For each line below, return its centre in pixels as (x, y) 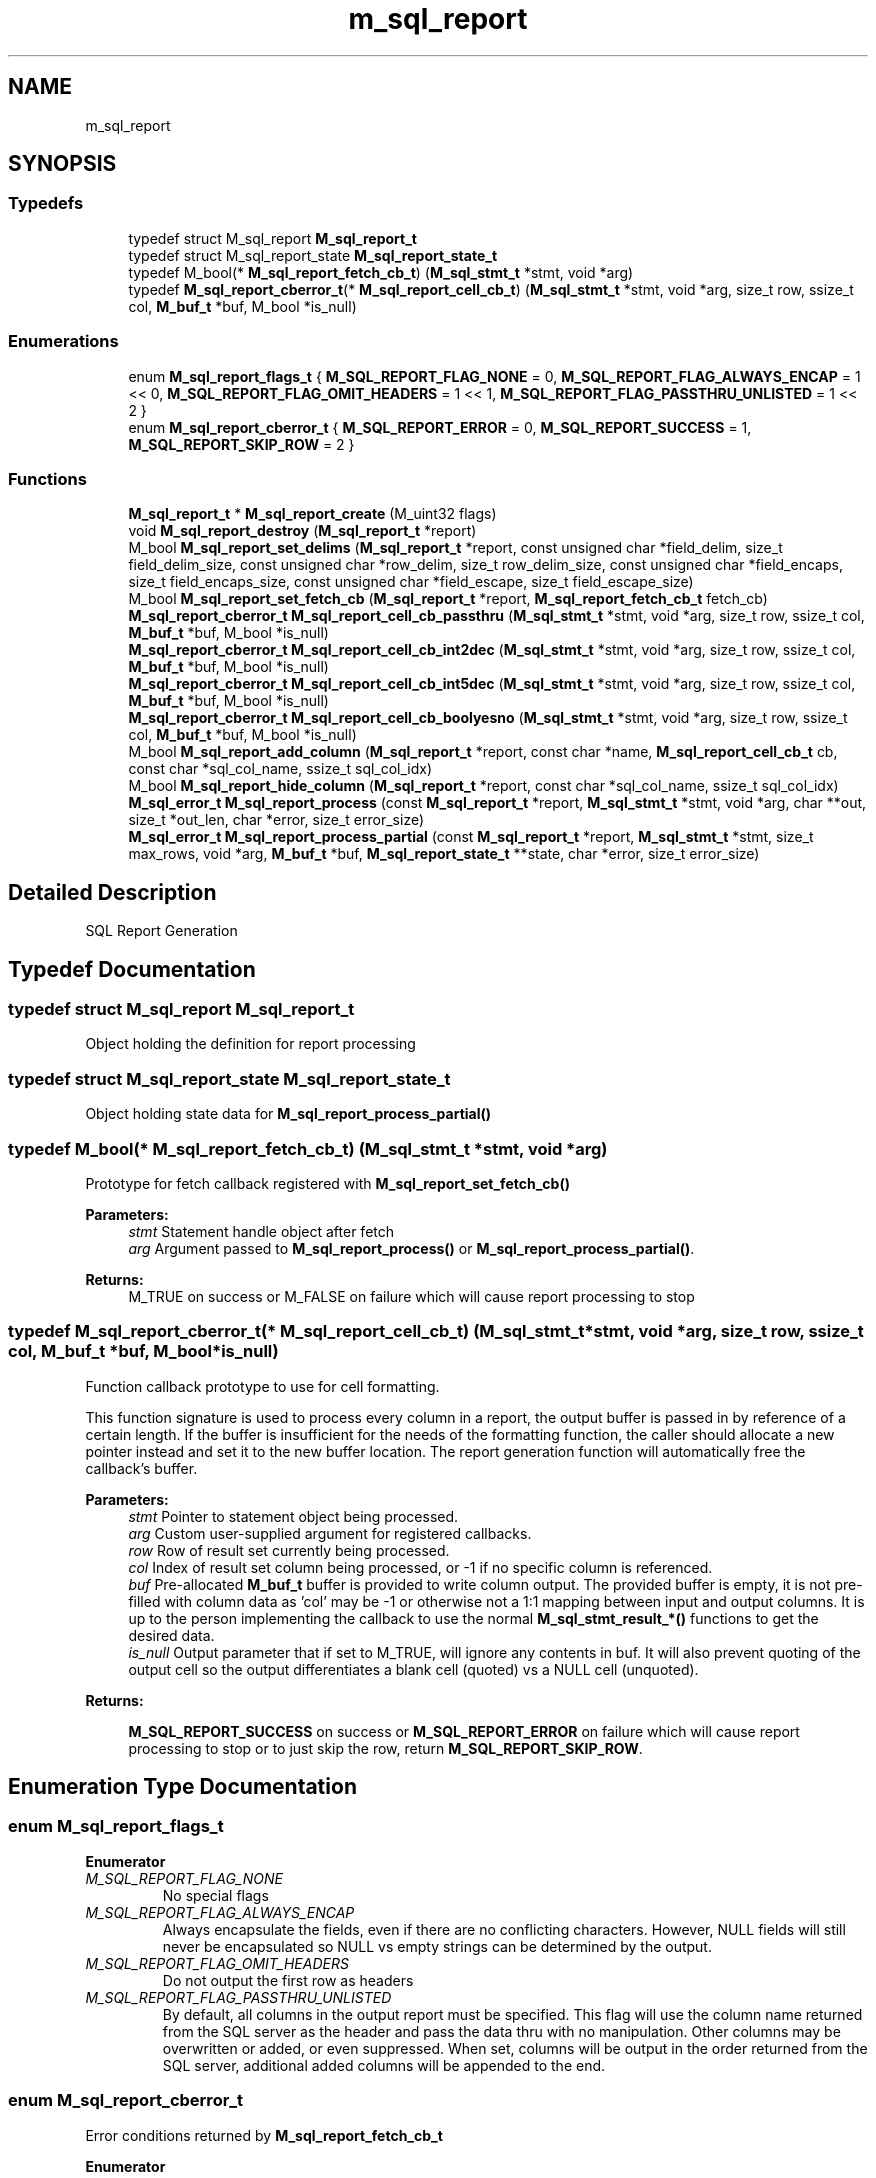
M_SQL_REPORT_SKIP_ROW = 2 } (241, 444)
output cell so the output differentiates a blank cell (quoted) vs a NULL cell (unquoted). (413, 1669)
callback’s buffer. (141, 1468)
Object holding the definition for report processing (250, 1044)
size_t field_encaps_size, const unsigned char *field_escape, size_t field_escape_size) (411, 582)
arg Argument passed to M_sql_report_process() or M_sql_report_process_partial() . (411, 1248)
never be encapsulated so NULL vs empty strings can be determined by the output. (437, 1946)
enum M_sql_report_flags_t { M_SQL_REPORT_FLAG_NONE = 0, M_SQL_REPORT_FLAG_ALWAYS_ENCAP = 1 (494, 376)
